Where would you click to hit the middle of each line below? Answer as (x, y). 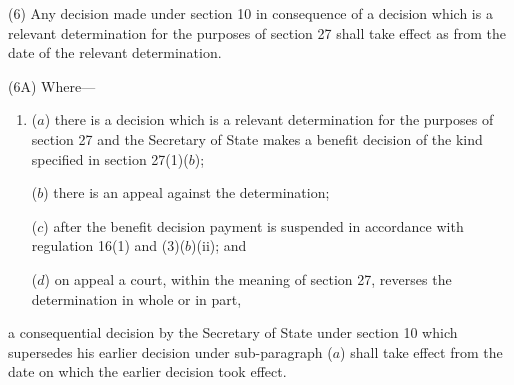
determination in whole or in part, (136, 298)
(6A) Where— (52, 85)
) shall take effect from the (421, 351)
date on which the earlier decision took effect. (147, 371)
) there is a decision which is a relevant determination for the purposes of (269, 119)
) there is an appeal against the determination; (186, 192)
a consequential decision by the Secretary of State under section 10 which (233, 332)
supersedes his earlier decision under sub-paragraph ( (170, 351)
